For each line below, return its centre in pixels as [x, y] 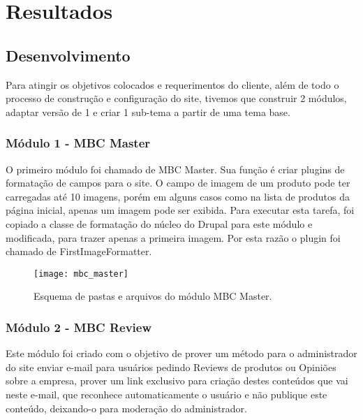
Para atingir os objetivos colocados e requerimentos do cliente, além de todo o [172, 84]
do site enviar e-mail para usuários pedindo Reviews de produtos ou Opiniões [171, 367]
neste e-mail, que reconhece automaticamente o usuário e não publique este [166, 394]
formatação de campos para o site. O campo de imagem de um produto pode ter [178, 183]
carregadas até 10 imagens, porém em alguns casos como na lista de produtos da [178, 196]
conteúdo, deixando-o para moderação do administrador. [126, 408]
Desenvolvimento [68, 55]
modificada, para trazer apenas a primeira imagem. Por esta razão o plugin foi [173, 237]
